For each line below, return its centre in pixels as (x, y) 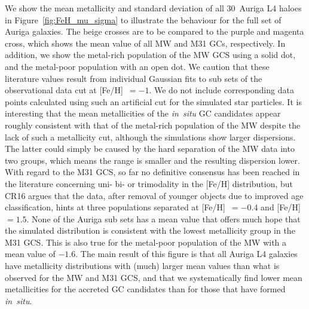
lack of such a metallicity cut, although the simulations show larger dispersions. (150, 137)
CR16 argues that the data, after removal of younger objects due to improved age (154, 195)
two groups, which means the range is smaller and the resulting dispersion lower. (152, 160)
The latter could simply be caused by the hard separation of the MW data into (150, 149)
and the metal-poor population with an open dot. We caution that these (137, 66)
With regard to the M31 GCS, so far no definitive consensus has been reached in (152, 172)
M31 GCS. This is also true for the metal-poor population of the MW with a (146, 242)
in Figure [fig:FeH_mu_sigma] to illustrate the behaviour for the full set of (143, 19)
